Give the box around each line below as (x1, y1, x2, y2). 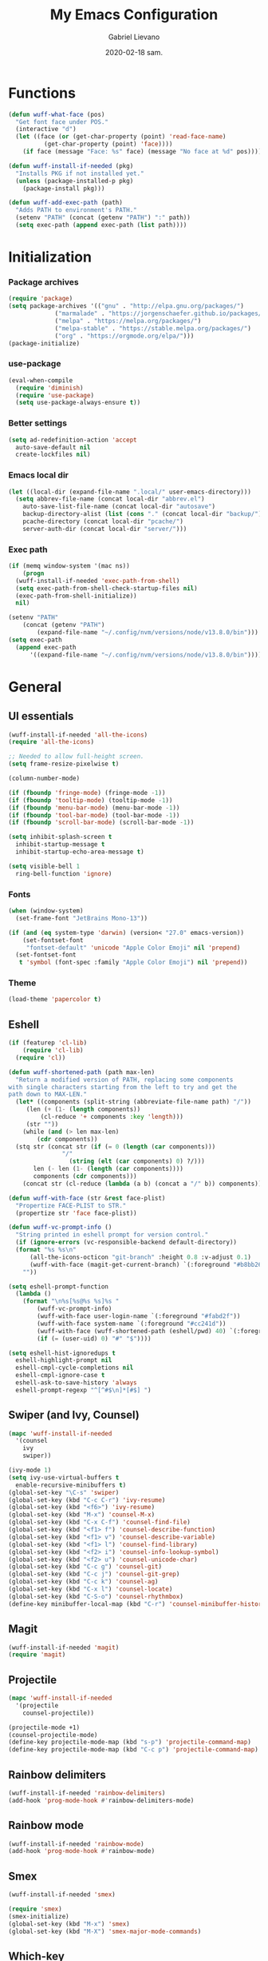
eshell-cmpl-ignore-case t (15, 1372, 105, 1380)
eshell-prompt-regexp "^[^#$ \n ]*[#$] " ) (15, 1386, 152, 1394)
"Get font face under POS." (15, 118, 109, 126)
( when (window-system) (8, 907, 84, 915)
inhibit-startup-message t (15, 841, 105, 849)
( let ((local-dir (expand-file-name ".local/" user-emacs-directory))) (8, 488, 251, 496)
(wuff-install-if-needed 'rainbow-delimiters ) (8, 1789, 166, 1797)
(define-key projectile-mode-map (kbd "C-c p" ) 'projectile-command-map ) (8, 1746, 259, 1754)
